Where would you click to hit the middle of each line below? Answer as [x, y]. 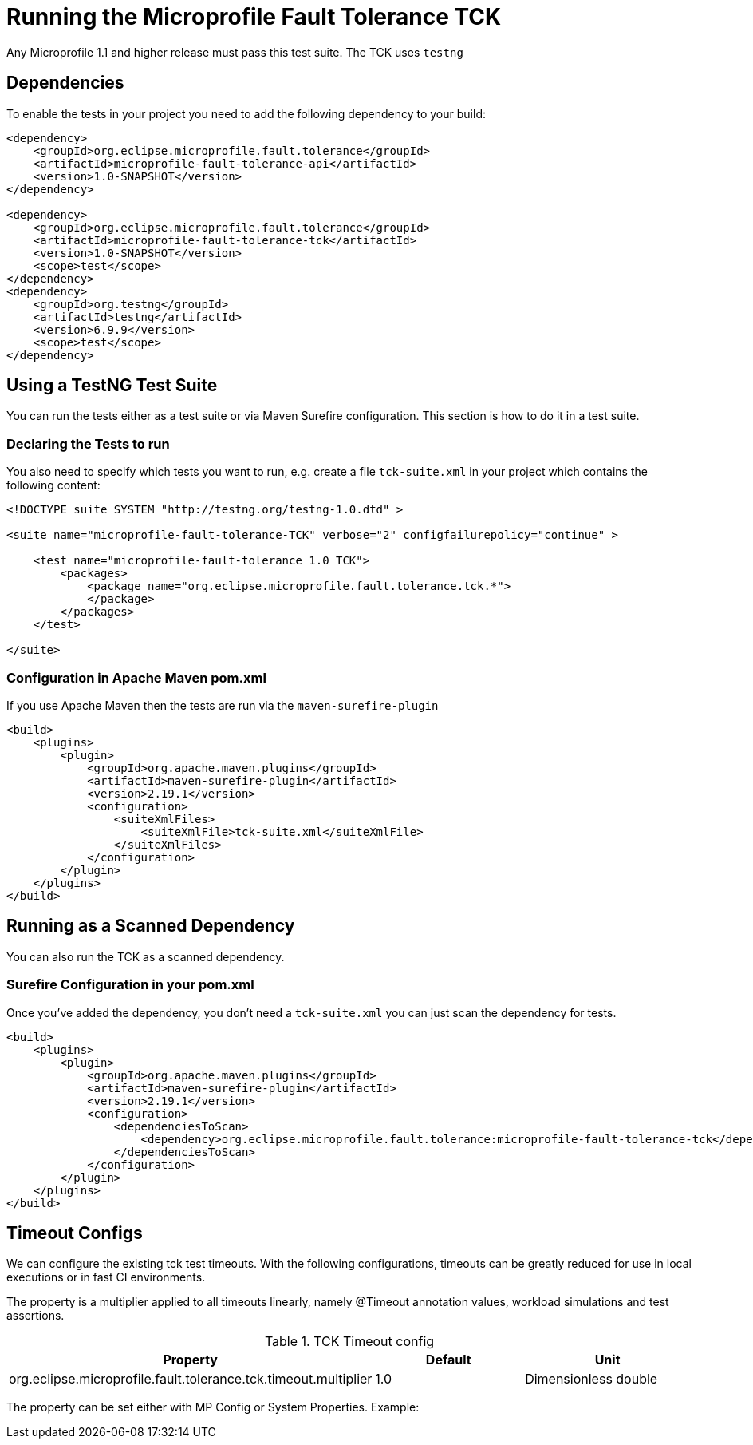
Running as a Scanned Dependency [151, 926]
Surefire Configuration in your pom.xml [130, 985]
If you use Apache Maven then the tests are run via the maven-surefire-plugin [223, 705]
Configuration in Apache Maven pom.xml [136, 677]
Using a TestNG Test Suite [112, 386]
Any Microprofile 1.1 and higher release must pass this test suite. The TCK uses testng [235, 52]
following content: [53, 485]
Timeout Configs [75, 1233]
